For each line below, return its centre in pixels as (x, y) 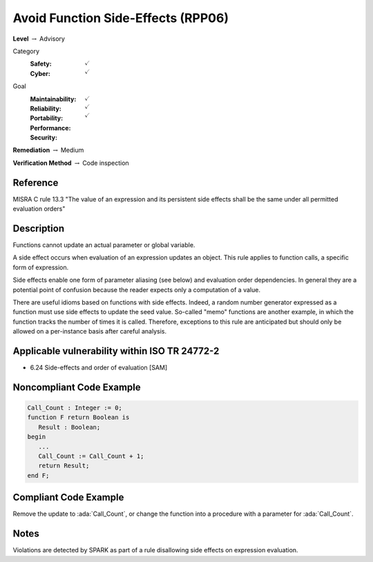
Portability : (47, 118)
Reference (36, 183)
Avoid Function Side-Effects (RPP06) (121, 18)
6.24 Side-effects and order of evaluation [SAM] (99, 368)
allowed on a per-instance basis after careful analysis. (90, 331)
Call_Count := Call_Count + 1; (91, 456)
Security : (44, 137)
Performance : (50, 128)
